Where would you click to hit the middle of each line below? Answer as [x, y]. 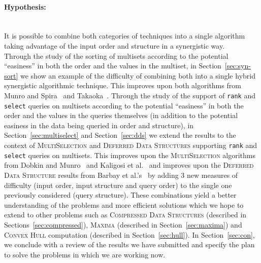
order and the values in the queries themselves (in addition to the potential [121, 115]
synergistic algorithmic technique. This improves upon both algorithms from [123, 85]
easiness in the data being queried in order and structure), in [99, 125]
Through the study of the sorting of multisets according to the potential [116, 55]
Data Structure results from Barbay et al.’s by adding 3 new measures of [121, 175]
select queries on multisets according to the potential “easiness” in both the [124, 105]
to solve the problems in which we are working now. [85, 254]
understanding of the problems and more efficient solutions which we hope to [124, 204]
